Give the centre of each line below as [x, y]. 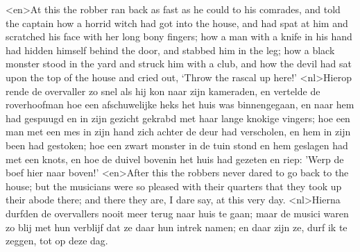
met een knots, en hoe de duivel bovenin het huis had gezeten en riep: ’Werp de [175, 159]
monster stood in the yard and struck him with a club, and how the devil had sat [179, 64]
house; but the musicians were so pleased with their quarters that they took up [174, 186]
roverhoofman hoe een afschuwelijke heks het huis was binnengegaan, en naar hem [180, 104]
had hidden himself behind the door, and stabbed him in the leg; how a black [170, 50]
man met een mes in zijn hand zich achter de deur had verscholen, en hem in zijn [178, 132]
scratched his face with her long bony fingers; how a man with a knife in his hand [179, 36]
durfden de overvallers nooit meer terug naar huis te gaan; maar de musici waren [177, 213]
